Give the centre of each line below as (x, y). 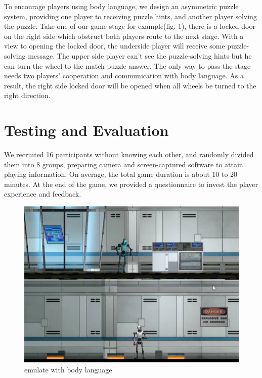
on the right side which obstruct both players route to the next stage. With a (124, 36)
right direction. (27, 95)
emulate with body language (68, 369)
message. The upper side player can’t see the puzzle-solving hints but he (140, 55)
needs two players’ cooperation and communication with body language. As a (124, 76)
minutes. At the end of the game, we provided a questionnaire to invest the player (131, 184)
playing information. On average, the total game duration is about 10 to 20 (121, 174)
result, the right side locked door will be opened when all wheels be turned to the (130, 85)
